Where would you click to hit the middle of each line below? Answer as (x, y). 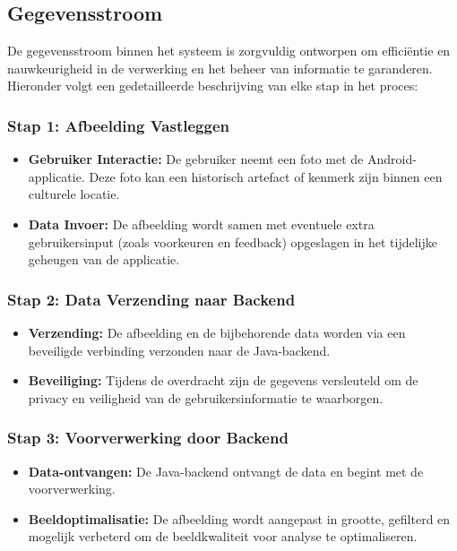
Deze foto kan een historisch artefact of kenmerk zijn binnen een (266, 176)
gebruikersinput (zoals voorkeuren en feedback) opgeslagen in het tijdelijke (233, 241)
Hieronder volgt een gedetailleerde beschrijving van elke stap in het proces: (213, 86)
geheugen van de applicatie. (104, 259)
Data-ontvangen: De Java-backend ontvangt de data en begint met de (226, 471)
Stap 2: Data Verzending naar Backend (151, 299)
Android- (392, 159)
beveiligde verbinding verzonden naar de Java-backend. (179, 350)
